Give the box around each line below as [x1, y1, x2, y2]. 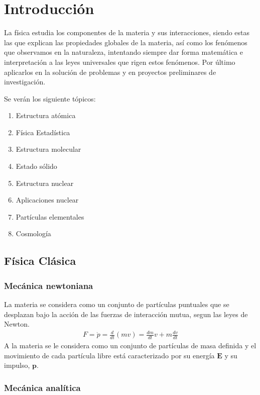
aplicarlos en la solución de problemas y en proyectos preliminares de [4, 66, 216, 77]
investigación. [4, 76, 46, 87]
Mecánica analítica [4, 381, 81, 393]
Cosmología [16, 228, 51, 239]
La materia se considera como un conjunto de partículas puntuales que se [4, 299, 229, 310]
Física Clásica [4, 253, 76, 268]
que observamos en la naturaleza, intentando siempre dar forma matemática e [4, 47, 243, 57]
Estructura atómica [16, 110, 76, 121]
